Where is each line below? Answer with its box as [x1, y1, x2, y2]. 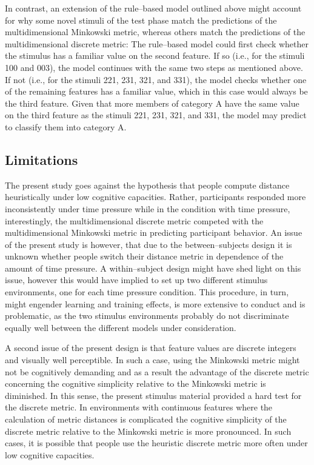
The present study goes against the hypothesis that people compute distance [5, 178, 290, 191]
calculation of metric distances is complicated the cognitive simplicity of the [5, 413, 287, 426]
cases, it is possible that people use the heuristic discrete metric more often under [5, 437, 308, 449]
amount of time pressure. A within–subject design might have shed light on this [5, 261, 301, 274]
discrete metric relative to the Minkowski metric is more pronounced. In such [5, 424, 292, 437]
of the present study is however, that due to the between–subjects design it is [5, 238, 292, 250]
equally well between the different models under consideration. [5, 321, 236, 333]
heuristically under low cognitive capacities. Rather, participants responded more [5, 190, 306, 203]
